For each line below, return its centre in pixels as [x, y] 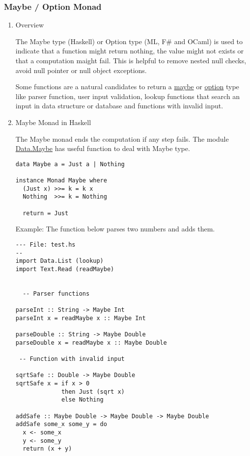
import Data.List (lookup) [59, 261]
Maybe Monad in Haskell [53, 122]
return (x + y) [47, 449]
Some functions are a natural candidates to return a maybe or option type [127, 87]
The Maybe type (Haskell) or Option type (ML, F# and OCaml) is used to [129, 41]
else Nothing [82, 400]
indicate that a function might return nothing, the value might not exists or [130, 51]
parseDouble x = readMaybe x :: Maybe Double [91, 342]
